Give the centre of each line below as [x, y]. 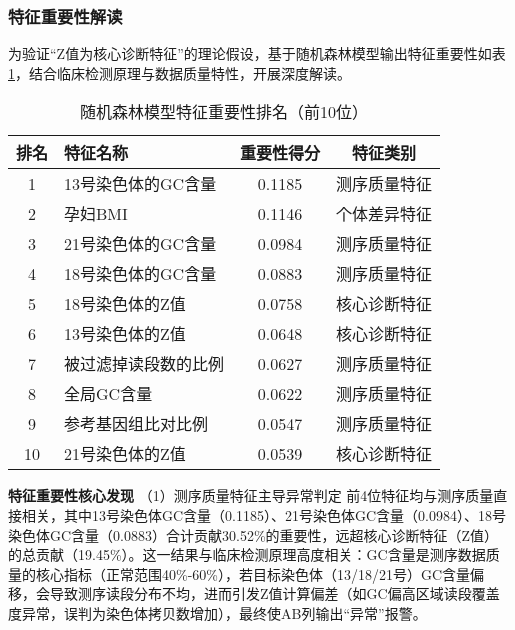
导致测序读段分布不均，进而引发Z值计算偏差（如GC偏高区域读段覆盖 [274, 593]
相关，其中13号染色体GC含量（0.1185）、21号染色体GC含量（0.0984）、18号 [263, 515]
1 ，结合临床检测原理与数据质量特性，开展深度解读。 [179, 72]
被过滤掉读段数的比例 [144, 364]
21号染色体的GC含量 [140, 244]
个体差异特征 [384, 214]
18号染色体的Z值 [125, 304]
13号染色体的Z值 [125, 334]
